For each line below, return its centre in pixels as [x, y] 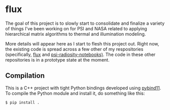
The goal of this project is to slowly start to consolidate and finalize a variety [85, 23]
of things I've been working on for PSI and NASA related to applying [76, 28]
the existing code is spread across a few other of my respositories [74, 49]
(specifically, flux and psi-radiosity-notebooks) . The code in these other [80, 54]
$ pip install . [22, 102]
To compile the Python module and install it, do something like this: [75, 93]
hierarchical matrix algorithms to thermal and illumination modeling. [76, 34]
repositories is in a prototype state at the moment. [58, 60]
